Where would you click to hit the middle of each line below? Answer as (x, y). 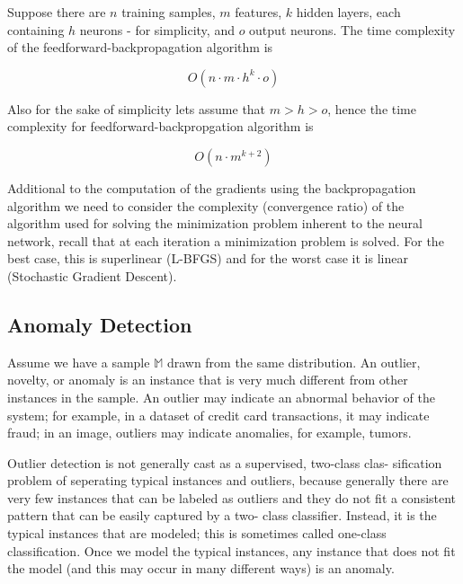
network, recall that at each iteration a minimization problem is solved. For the (226, 240)
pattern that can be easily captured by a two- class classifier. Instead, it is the (222, 515)
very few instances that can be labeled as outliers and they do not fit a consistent (232, 497)
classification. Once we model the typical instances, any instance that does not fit (231, 550)
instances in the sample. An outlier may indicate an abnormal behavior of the (221, 397)
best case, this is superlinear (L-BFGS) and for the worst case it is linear (208, 258)
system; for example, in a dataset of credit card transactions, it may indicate (218, 415)
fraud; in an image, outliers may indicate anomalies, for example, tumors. (209, 433)
